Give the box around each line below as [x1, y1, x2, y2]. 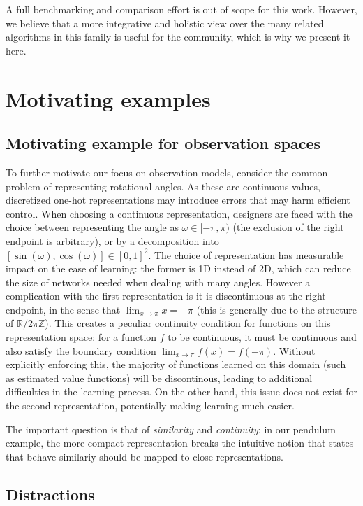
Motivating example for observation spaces [6, 132, 321, 154]
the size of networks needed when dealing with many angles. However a [6, 274, 311, 289]
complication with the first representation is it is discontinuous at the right [6, 288, 326, 303]
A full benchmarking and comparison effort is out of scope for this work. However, [6, 2, 357, 16]
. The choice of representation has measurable [148, 247, 344, 262]
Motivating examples [6, 84, 211, 113]
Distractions [6, 483, 95, 505]
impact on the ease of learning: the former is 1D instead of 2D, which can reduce [6, 261, 351, 276]
